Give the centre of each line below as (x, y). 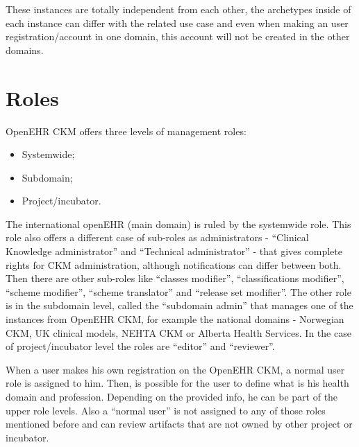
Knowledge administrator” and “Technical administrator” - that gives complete (174, 251)
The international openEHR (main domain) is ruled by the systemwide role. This (178, 223)
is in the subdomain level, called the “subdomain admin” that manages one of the (179, 305)
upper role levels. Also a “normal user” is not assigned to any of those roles (166, 410)
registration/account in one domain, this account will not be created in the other (178, 36)
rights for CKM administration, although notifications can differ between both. (174, 264)
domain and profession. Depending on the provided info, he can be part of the (172, 396)
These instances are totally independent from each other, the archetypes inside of (178, 9)
